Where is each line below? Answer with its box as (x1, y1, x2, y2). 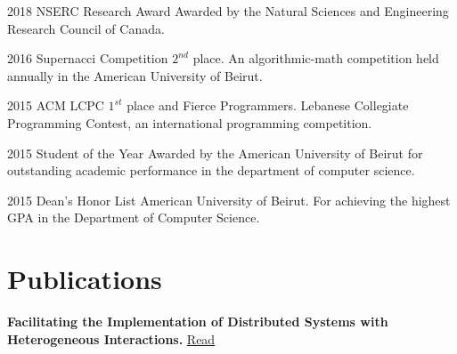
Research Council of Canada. (7, 19, 165, 37)
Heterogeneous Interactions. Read (7, 329, 216, 348)
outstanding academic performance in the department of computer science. (7, 161, 415, 180)
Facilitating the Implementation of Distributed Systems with (7, 312, 388, 331)
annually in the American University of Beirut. (7, 66, 263, 84)
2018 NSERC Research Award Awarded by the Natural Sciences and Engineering (7, 2, 449, 20)
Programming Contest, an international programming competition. (7, 113, 372, 132)
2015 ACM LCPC (7, 96, 104, 115)
